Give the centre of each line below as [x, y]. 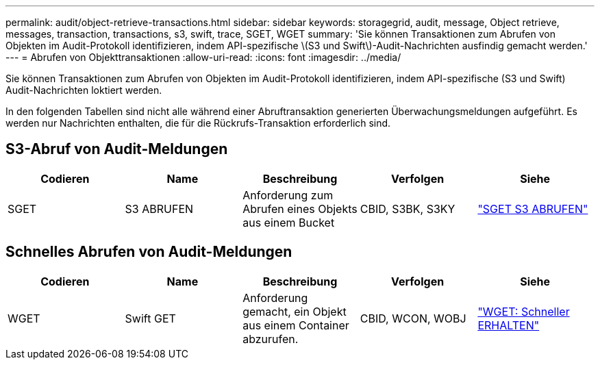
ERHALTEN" [509, 325]
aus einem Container [296, 325]
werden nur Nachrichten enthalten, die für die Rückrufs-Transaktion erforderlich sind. [198, 123]
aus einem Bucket [289, 222]
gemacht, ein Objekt [295, 311]
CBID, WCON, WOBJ [413, 318]
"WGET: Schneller [524, 311]
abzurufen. [271, 339]
